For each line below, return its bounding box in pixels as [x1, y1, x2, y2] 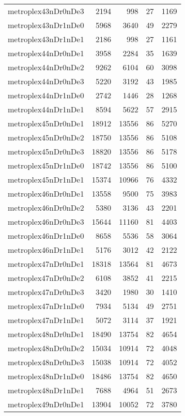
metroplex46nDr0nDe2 [8, 202, 84, 213]
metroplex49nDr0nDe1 [8, 399, 84, 410]
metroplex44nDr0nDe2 [8, 62, 84, 73]
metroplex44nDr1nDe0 [8, 90, 84, 101]
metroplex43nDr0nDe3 [8, 5, 84, 16]
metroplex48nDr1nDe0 [8, 370, 84, 382]
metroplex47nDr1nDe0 [8, 300, 84, 311]
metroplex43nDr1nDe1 [8, 33, 84, 45]
